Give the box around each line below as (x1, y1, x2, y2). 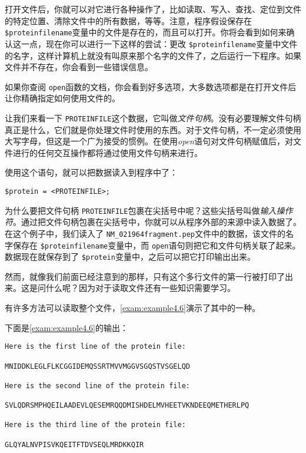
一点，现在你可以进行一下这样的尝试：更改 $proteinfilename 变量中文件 (21, 37, 298, 49)
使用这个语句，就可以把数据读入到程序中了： (5, 166, 178, 178)
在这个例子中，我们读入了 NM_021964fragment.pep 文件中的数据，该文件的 (5, 227, 286, 239)
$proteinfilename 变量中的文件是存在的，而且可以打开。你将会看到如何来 (5, 26, 287, 38)
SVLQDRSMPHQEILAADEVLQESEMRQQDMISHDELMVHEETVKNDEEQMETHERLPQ (5, 401, 250, 410)
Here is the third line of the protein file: (5, 421, 186, 429)
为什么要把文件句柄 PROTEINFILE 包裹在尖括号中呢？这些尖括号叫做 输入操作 (5, 204, 293, 216)
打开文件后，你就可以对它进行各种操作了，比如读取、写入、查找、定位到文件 (5, 3, 301, 15)
